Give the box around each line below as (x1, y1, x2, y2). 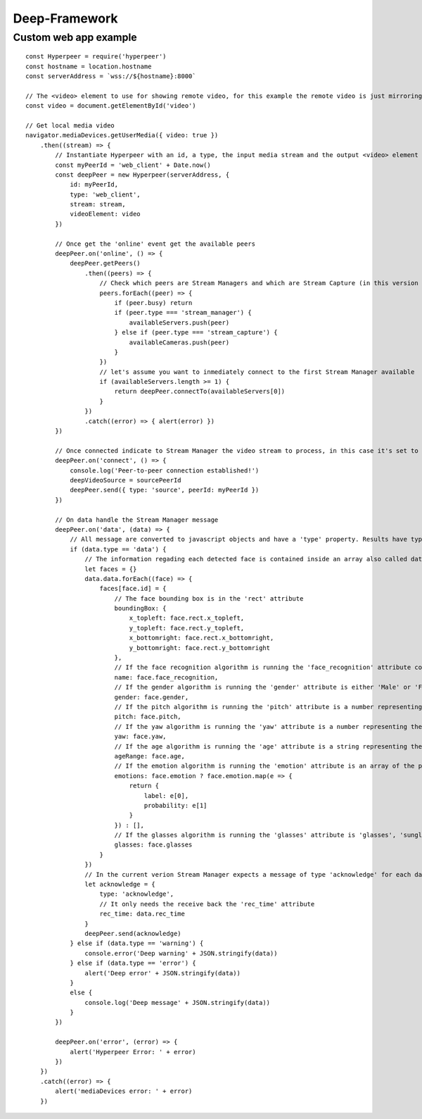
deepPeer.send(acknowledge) (84, 930, 182, 937)
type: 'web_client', (70, 190, 141, 199)
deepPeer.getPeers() (70, 259, 141, 268)
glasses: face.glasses (114, 841, 193, 849)
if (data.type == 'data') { (70, 545, 167, 553)
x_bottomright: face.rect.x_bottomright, (129, 634, 274, 642)
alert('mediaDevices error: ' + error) (55, 1087, 193, 1095)
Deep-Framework (13, 11, 119, 26)
